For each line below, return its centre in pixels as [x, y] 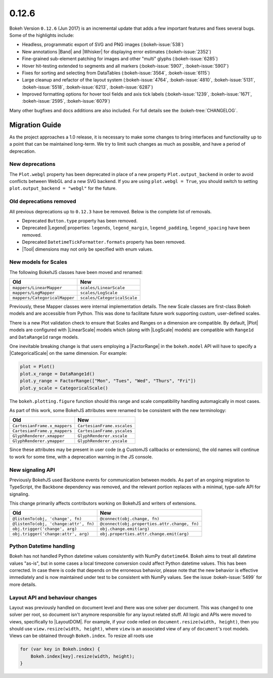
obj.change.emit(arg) [125, 529]
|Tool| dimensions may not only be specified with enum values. [88, 249]
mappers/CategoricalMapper [43, 298]
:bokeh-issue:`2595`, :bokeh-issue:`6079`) [66, 101]
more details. [23, 584]
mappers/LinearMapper [37, 288]
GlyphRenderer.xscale [102, 436]
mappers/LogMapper [34, 293]
